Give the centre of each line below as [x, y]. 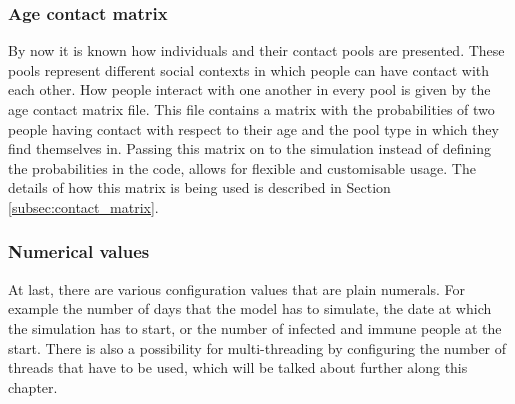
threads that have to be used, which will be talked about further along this [238, 367]
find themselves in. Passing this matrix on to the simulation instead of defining [250, 148]
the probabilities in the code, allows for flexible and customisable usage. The [242, 167]
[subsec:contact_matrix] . [83, 206]
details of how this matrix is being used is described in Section [199, 187]
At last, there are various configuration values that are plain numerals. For [236, 288]
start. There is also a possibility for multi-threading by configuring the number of [257, 347]
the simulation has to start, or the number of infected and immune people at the [255, 327]
